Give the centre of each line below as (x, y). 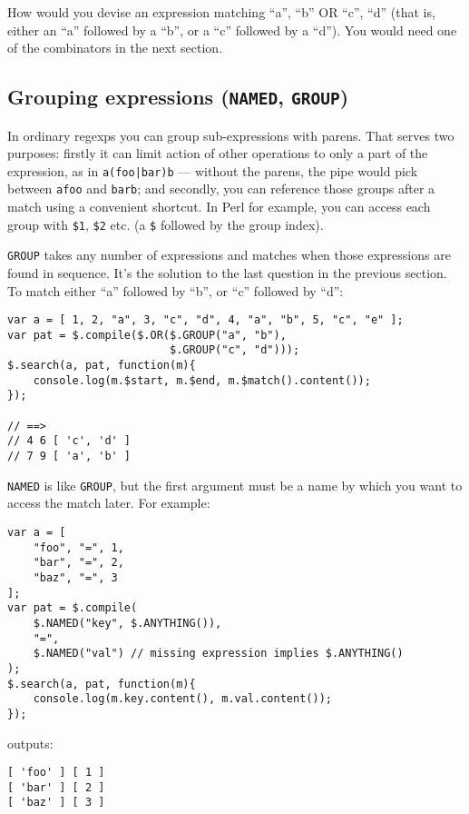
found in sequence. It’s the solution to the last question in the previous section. (227, 272)
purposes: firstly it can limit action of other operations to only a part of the (218, 153)
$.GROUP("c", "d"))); (234, 350)
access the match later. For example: (109, 503)
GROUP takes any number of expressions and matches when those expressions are (229, 255)
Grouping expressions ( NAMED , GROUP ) (178, 97)
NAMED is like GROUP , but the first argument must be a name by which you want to (235, 485)
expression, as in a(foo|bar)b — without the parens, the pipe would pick (213, 170)
